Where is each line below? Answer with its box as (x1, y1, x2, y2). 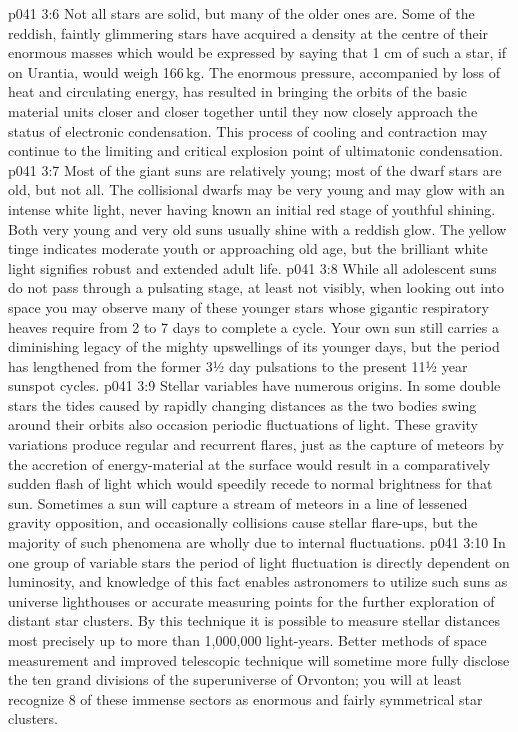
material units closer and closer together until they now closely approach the (8, 100, 478, 121)
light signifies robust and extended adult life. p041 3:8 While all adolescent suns (8, 257, 497, 278)
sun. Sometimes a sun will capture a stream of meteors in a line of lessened (8, 492, 468, 513)
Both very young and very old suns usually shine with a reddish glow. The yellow (8, 218, 507, 239)
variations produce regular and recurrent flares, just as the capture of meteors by (8, 434, 504, 455)
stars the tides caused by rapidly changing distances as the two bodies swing (8, 394, 477, 415)
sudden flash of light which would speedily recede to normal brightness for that (8, 473, 493, 494)
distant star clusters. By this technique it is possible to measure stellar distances (8, 610, 501, 631)
